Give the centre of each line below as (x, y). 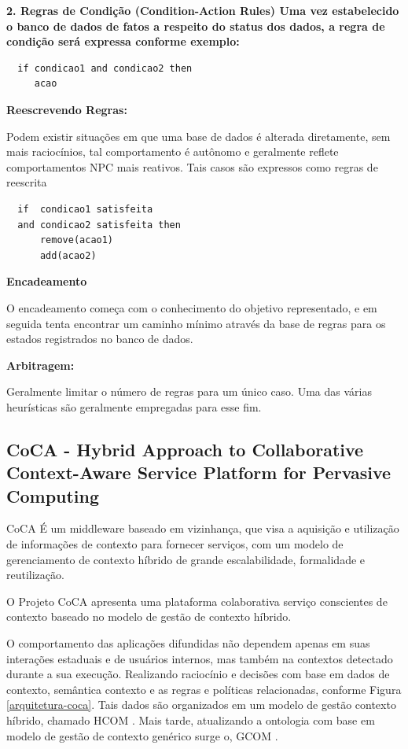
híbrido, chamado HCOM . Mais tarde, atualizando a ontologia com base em (191, 719)
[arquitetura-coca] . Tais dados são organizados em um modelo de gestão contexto (201, 705)
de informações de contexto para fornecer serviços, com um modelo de (175, 544)
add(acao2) (68, 255)
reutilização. (35, 575)
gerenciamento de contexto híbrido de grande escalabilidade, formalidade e (186, 559)
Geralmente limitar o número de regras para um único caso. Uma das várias (189, 391)
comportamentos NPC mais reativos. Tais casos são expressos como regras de (192, 166)
